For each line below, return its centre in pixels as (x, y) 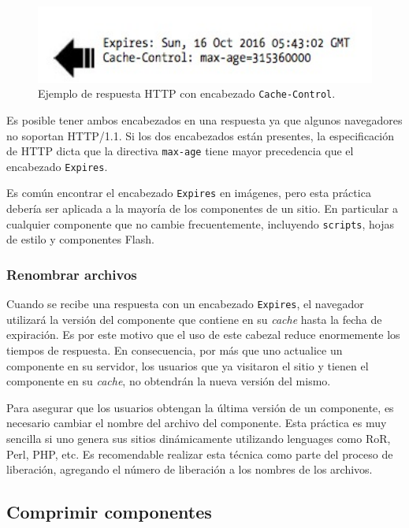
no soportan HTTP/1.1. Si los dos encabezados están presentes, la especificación (201, 135)
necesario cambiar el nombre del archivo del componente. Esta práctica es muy (197, 423)
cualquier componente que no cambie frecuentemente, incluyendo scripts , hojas (201, 223)
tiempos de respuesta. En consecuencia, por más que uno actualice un (175, 350)
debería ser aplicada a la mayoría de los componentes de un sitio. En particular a (202, 208)
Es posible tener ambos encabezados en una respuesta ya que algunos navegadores (204, 119)
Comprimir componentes (109, 512)
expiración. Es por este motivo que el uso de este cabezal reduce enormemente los (203, 335)
